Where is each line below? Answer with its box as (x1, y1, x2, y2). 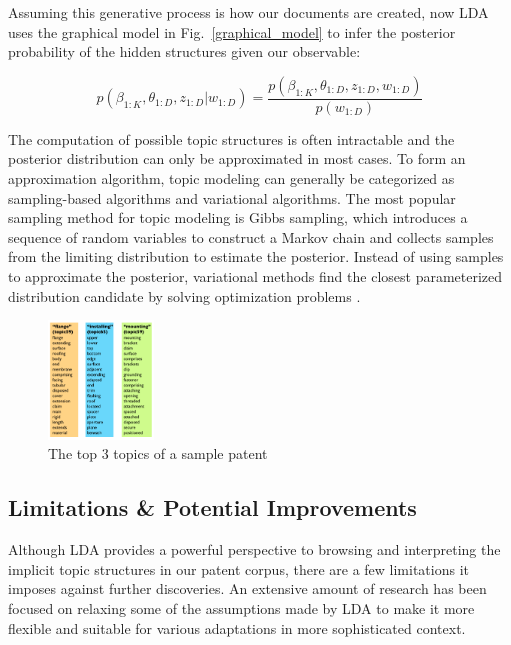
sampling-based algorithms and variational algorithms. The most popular (8, 187, 456, 208)
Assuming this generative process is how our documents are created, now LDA (8, 2, 489, 22)
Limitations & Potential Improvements (8, 492, 417, 523)
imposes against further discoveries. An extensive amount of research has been (8, 578, 487, 599)
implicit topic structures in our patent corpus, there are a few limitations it (8, 558, 469, 579)
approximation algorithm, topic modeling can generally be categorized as (8, 168, 455, 188)
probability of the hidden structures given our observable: (8, 41, 361, 62)
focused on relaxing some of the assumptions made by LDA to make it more (8, 598, 475, 619)
